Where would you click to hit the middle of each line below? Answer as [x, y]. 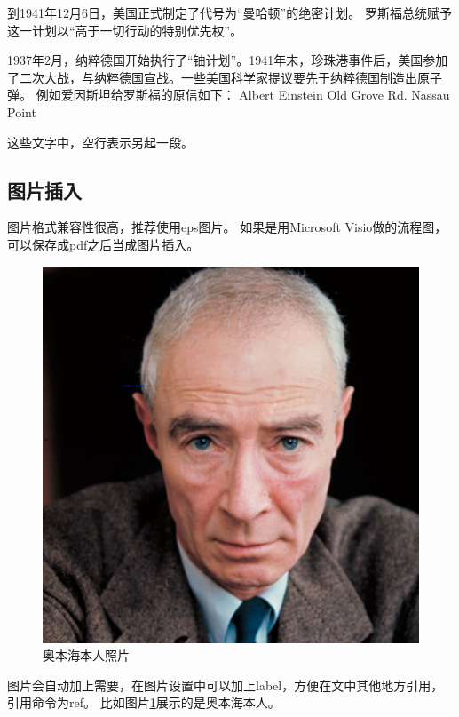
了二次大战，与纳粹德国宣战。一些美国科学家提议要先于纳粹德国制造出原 [218, 77]
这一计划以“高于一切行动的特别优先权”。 [125, 30]
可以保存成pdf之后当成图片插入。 [103, 244]
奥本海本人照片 [86, 655]
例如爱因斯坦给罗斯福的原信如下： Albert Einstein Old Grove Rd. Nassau [243, 95]
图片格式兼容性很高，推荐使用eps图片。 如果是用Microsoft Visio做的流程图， [227, 227]
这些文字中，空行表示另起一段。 [100, 142]
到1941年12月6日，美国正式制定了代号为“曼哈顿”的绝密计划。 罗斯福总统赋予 [229, 12]
